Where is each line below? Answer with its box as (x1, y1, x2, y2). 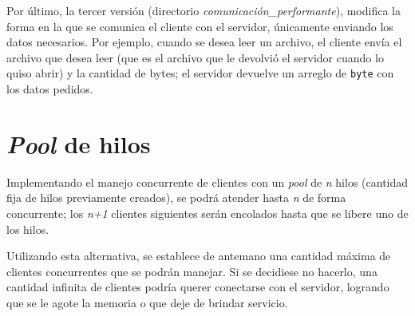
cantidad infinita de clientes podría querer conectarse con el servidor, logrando (6, 278, 389, 295)
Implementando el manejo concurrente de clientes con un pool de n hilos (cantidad (6, 173, 409, 190)
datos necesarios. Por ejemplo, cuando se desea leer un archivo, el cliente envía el (6, 34, 402, 50)
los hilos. (6, 220, 49, 237)
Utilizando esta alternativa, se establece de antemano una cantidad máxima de (6, 247, 391, 264)
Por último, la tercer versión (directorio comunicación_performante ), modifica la (6, 2, 401, 18)
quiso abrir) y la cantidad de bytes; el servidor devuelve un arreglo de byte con (6, 65, 394, 81)
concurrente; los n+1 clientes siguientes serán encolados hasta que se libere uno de (6, 204, 409, 221)
